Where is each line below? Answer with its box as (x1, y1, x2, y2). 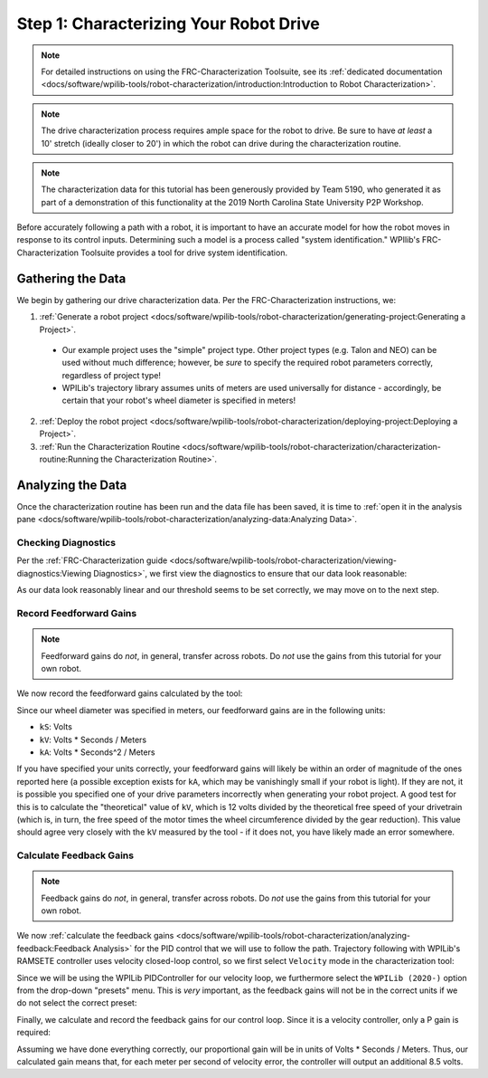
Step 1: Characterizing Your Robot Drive (16, 14, 320, 33)
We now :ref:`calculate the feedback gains (16, 930, 174, 941)
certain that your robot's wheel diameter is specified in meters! (61, 395, 296, 406)
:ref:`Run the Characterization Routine (39, 441, 181, 452)
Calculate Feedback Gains (16, 849, 135, 862)
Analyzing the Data (16, 477, 127, 492)
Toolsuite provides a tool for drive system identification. (80, 247, 288, 258)
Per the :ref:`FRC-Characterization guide (16, 555, 168, 566)
